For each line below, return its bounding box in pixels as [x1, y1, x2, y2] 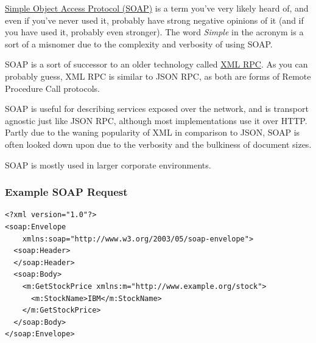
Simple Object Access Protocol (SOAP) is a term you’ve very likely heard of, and [5, 2, 309, 14]
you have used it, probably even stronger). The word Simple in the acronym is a [5, 26, 304, 38]
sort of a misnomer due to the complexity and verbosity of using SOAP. [5, 37, 273, 50]
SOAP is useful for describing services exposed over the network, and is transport [5, 102, 309, 115]
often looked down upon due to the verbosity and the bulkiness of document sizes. [5, 137, 312, 150]
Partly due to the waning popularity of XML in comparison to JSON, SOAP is [5, 126, 300, 139]
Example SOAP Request [5, 184, 128, 199]
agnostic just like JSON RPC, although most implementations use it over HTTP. [5, 114, 307, 126]
